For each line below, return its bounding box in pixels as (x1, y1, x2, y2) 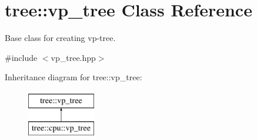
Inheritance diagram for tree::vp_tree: (5, 71, 142, 83)
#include (5, 51, 38, 63)
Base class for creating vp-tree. (5, 32, 116, 44)
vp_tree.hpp (51, 51, 96, 63)
